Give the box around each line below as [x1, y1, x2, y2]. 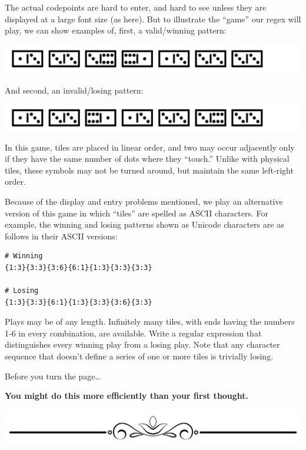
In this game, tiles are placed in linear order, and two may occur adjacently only [5, 141, 295, 153]
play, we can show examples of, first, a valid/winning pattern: [5, 24, 227, 36]
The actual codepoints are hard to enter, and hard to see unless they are [5, 1, 267, 13]
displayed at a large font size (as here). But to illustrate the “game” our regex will [5, 12, 301, 25]
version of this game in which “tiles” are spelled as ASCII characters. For [5, 206, 269, 219]
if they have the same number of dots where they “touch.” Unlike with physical [5, 152, 290, 165]
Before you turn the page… [5, 369, 101, 382]
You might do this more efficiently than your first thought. [5, 389, 249, 402]
